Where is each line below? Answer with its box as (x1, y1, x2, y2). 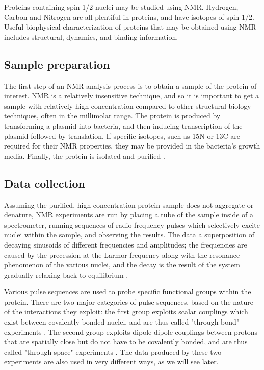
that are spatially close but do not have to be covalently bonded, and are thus (4, 336, 248, 347)
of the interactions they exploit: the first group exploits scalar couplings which (4, 306, 248, 317)
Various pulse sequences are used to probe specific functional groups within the (4, 286, 251, 297)
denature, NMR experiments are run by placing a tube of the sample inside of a (4, 209, 254, 220)
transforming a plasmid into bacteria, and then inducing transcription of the (4, 120, 243, 131)
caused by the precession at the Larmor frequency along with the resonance (4, 249, 240, 260)
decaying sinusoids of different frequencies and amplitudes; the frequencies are (4, 239, 247, 250)
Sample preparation (4, 56, 110, 72)
